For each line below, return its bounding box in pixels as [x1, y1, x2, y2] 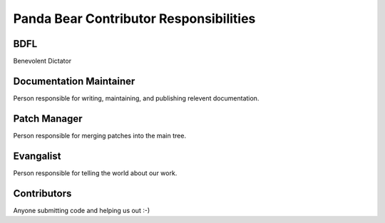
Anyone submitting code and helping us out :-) [13, 206, 150, 214]
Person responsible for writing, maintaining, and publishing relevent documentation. [13, 93, 260, 103]
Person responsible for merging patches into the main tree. [13, 131, 187, 140]
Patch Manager [13, 113, 83, 125]
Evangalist [13, 150, 61, 162]
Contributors [13, 187, 72, 199]
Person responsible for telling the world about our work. [13, 168, 178, 177]
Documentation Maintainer [13, 75, 135, 87]
